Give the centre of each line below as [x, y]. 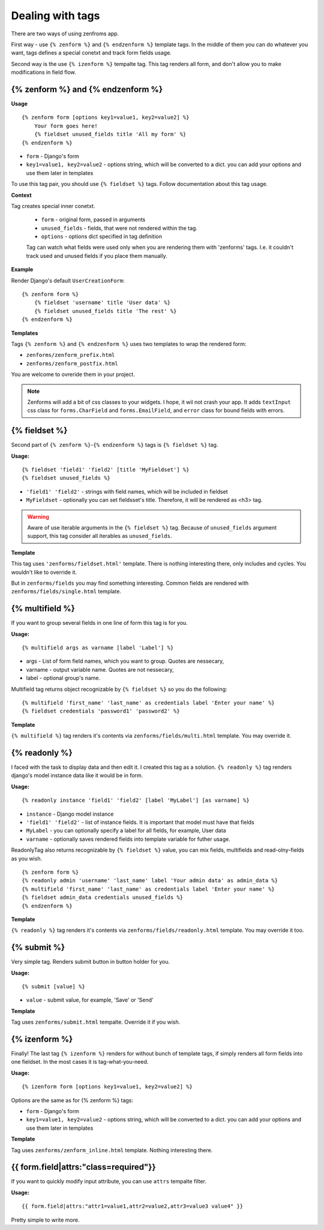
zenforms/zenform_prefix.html [70, 355]
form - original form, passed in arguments [93, 219]
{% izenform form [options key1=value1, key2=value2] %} [107, 1087]
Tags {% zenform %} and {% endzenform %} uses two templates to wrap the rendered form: [129, 344]
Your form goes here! [66, 126]
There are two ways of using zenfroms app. [65, 34]
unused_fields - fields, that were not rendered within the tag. [119, 228]
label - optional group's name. [63, 678]
